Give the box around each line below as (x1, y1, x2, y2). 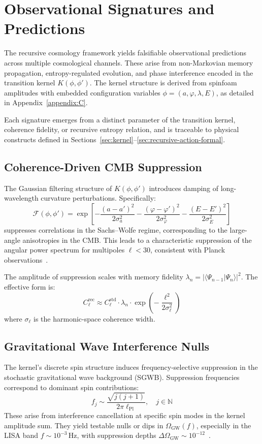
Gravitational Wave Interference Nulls (4, 338, 210, 354)
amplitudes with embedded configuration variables (4, 87, 160, 98)
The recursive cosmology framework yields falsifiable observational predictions (4, 47, 247, 58)
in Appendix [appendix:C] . (4, 97, 88, 108)
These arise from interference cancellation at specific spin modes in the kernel (4, 410, 245, 421)
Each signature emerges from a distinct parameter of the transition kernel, (4, 114, 236, 124)
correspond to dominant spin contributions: (4, 382, 139, 392)
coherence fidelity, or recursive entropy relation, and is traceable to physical (4, 124, 239, 135)
